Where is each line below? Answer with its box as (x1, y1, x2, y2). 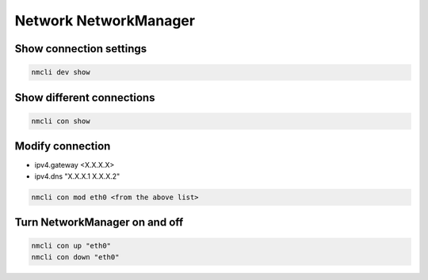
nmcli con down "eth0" (31, 252, 120, 261)
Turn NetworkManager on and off (14, 216, 184, 229)
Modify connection (14, 139, 111, 153)
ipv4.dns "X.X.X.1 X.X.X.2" (34, 171, 120, 181)
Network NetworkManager (14, 12, 196, 29)
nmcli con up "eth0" (31, 241, 111, 251)
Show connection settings (14, 42, 147, 55)
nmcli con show (31, 116, 90, 126)
